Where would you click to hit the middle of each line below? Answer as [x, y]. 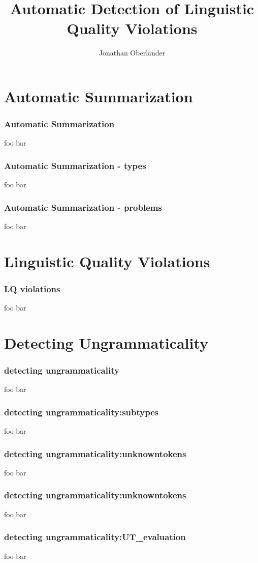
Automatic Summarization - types [75, 165]
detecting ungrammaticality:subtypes [82, 412]
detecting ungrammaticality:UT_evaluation [95, 537]
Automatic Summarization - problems [83, 207]
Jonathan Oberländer [132, 53]
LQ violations [32, 288]
